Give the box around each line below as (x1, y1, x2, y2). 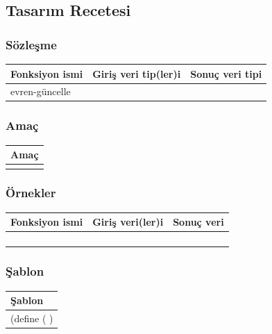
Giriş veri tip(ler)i (92, 66, 181, 81)
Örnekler (6, 184, 56, 201)
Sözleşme (6, 35, 57, 53)
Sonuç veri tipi (190, 66, 262, 81)
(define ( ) (10, 310, 53, 325)
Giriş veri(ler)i (92, 215, 164, 229)
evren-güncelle (10, 84, 71, 99)
